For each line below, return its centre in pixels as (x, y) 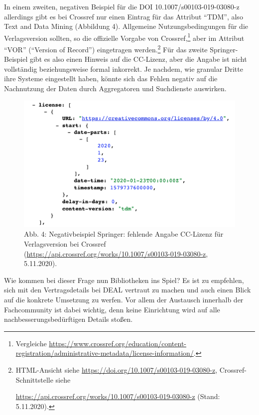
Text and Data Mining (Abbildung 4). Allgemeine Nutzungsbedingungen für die (126, 26)
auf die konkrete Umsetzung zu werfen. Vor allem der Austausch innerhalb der (124, 300)
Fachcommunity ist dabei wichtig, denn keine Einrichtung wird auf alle (112, 309)
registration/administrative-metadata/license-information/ (105, 353)
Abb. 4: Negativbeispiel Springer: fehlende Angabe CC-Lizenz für (124, 234)
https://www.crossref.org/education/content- (118, 343)
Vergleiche (31, 343)
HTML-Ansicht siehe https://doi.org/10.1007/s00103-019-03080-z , (117, 370)
